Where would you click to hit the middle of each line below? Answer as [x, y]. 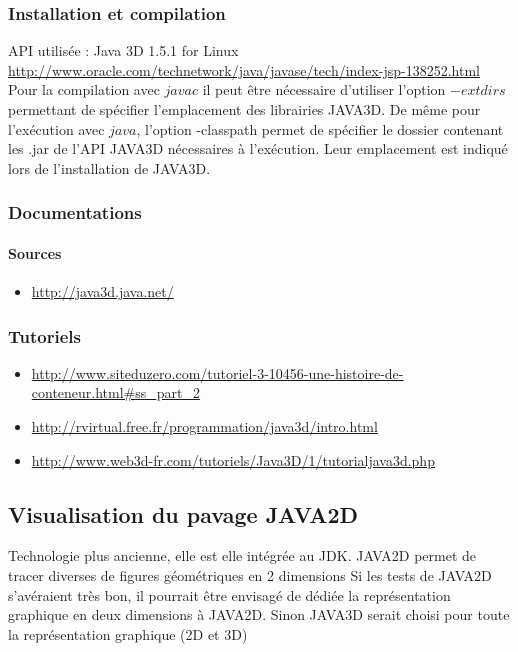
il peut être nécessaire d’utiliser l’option [324, 89]
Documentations [75, 212]
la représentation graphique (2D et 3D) [128, 633]
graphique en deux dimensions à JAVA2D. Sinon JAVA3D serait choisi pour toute [259, 614]
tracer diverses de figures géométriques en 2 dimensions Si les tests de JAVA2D [250, 575]
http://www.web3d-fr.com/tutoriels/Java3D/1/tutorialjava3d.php [233, 459]
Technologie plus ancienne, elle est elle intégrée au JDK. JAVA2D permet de [242, 555]
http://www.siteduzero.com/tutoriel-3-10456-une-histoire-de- [217, 372]
